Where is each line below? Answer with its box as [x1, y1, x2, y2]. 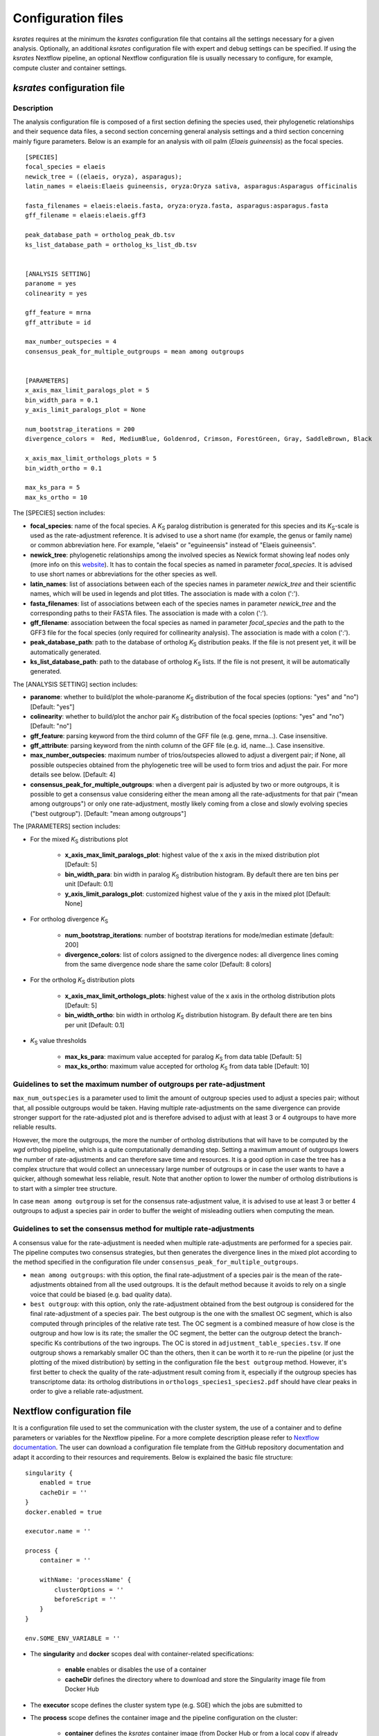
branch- [319, 1329, 342, 1337]
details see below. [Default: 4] [30, 771, 116, 779]
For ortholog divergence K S [30, 915, 109, 925]
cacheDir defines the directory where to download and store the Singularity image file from [64, 1675, 326, 1683]
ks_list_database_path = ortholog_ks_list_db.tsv [25, 240, 197, 249]
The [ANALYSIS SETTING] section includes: [12, 680, 138, 688]
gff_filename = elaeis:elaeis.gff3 [25, 212, 146, 219]
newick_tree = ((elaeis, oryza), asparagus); [25, 172, 183, 181]
